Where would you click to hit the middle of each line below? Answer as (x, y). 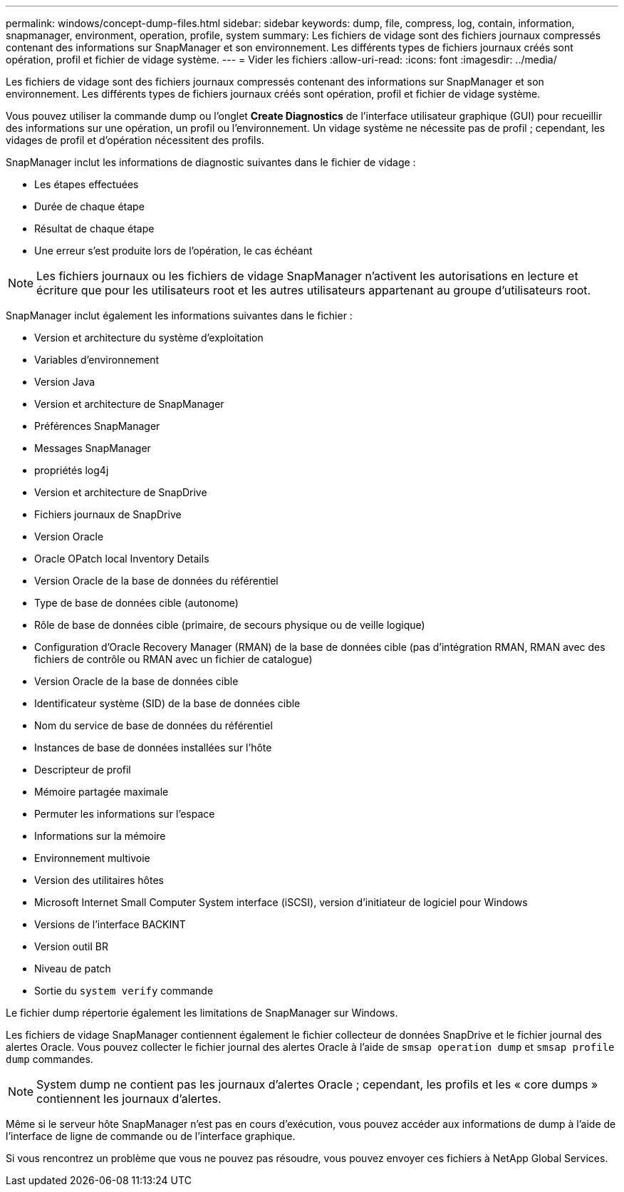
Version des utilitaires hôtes (99, 880)
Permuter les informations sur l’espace (125, 814)
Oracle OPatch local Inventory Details (122, 559)
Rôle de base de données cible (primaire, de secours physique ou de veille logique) (230, 625)
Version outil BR (71, 946)
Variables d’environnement (97, 360)
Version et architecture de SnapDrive (121, 492)
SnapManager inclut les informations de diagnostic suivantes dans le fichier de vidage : (211, 162)
